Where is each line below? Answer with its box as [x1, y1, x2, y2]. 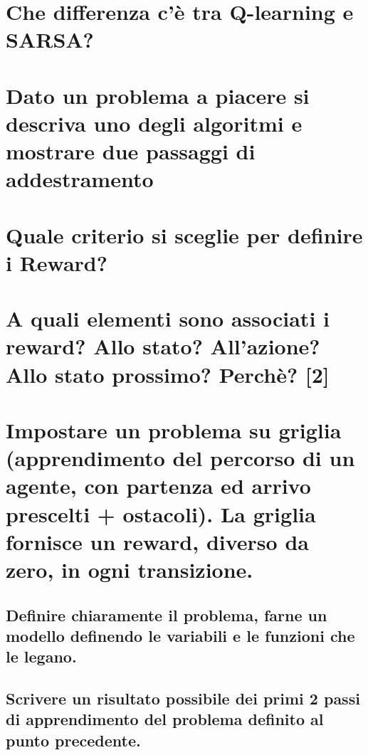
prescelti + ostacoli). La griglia [6, 499, 316, 528]
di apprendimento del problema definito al [6, 708, 324, 730]
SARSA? [6, 25, 94, 54]
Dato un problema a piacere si [6, 80, 310, 110]
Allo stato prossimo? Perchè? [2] [6, 359, 330, 389]
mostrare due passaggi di [6, 137, 256, 166]
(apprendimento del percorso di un [6, 443, 355, 472]
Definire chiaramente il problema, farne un [6, 603, 327, 625]
